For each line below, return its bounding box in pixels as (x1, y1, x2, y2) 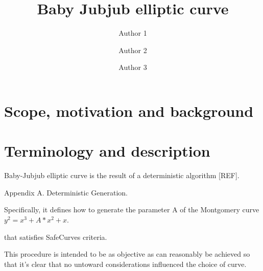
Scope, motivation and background (4, 100, 254, 121)
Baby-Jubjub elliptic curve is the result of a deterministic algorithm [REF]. (4, 170, 240, 181)
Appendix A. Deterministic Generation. (4, 187, 128, 198)
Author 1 (118, 28, 147, 38)
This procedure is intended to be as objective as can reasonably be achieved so (4, 249, 250, 259)
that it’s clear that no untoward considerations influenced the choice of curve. (4, 258, 247, 269)
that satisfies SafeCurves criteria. (4, 231, 107, 242)
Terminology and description (4, 140, 210, 161)
